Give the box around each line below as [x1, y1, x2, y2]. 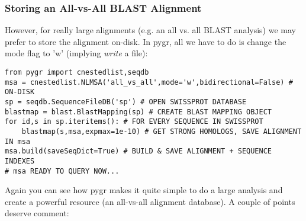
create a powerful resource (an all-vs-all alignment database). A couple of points [5, 195, 295, 207]
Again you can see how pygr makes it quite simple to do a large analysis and [5, 184, 283, 196]
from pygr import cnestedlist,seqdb [5, 68, 149, 76]
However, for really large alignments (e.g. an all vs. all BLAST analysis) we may [5, 24, 296, 36]
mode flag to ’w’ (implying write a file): [5, 47, 148, 59]
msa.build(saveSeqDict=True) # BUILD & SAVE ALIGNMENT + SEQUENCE [5, 147, 272, 156]
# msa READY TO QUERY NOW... [5, 166, 120, 175]
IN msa [5, 137, 30, 146]
